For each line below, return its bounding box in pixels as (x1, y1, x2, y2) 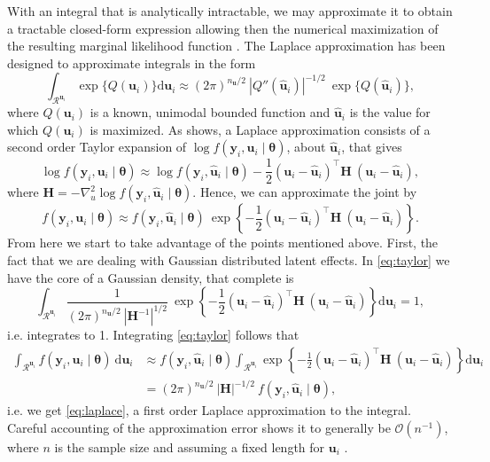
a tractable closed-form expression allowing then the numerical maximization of (7, 19, 439, 37)
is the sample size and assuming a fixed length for (54, 437, 325, 456)
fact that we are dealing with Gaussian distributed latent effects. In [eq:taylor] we (7, 251, 450, 270)
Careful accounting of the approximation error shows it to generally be (7, 418, 391, 436)
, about (286, 137, 326, 156)
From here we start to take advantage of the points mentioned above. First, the (7, 233, 439, 252)
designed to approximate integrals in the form (7, 53, 256, 72)
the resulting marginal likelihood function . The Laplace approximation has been (7, 36, 446, 55)
